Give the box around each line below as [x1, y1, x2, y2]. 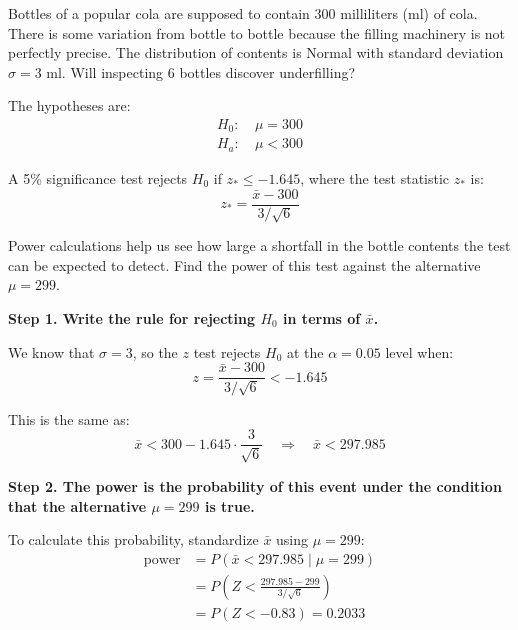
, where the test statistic [300, 167, 450, 188]
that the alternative [8, 495, 147, 516]
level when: [385, 341, 454, 362]
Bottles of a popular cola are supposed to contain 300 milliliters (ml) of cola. [8, 3, 478, 23]
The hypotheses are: [8, 95, 131, 116]
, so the [132, 341, 178, 362]
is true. [204, 495, 255, 516]
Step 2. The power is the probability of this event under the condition [8, 475, 502, 496]
